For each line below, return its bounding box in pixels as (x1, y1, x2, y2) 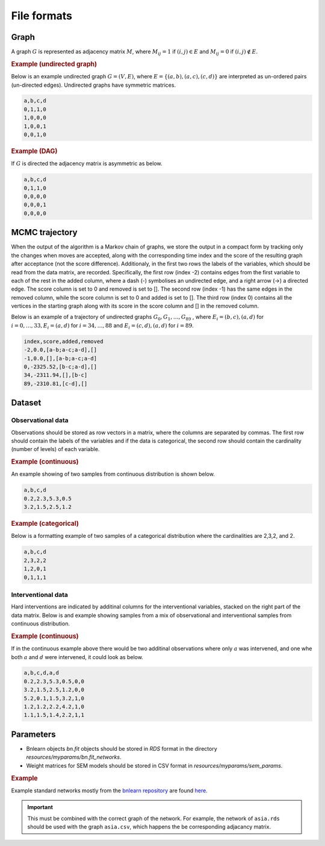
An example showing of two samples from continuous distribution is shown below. (11, 470, 215, 478)
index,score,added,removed (23, 338, 104, 345)
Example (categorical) (11, 519, 79, 528)
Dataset (11, 398, 42, 408)
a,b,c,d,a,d (23, 669, 60, 677)
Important (27, 804, 54, 811)
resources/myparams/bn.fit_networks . (26, 754, 122, 761)
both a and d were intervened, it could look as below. (11, 653, 144, 660)
